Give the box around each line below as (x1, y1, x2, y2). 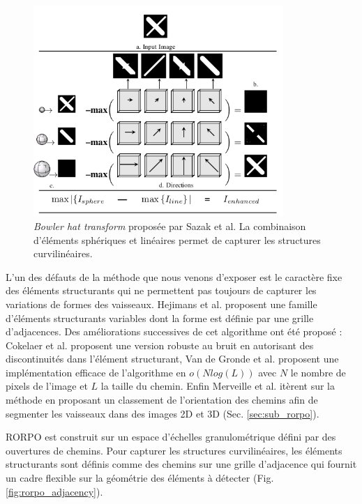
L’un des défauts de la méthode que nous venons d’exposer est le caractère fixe (6, 269, 342, 284)
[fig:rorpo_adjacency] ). (6, 484, 103, 498)
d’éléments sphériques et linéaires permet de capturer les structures (33, 232, 321, 247)
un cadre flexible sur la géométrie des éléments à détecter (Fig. (6, 471, 274, 485)
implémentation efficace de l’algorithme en (6, 365, 186, 379)
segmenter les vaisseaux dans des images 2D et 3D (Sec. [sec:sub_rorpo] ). (6, 406, 319, 420)
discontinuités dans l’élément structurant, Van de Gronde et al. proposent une (6, 351, 339, 366)
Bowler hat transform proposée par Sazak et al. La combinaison (33, 218, 306, 233)
